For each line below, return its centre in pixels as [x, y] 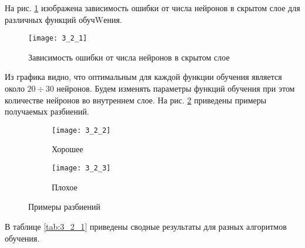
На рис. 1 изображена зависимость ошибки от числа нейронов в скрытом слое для [152, 8]
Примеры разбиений [64, 207]
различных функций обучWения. [63, 19]
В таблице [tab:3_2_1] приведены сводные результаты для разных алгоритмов [146, 226]
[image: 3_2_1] [58, 38]
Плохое [65, 187]
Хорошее [68, 149]
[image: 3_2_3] [81, 168]
